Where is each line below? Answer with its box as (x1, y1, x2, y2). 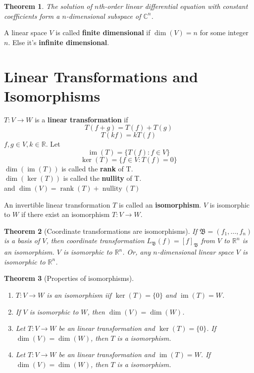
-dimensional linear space (157, 247, 234, 257)
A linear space (4, 27, 47, 38)
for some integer (200, 27, 249, 38)
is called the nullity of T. (63, 173, 142, 183)
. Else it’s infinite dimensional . (8, 37, 109, 47)
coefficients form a (4, 10, 60, 21)
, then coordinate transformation (46, 235, 145, 246)
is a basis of (4, 235, 40, 246)
